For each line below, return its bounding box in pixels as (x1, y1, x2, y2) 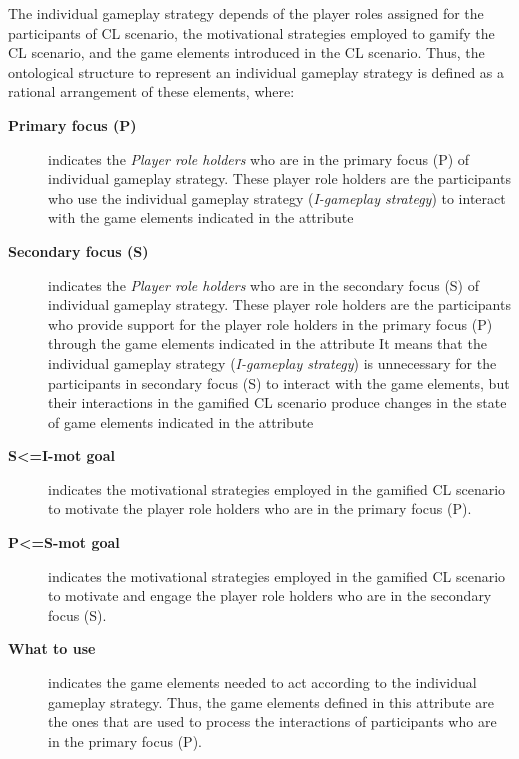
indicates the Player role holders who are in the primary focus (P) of (48, 148, 470, 169)
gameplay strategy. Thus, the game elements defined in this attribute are (48, 691, 495, 712)
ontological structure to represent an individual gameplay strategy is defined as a (8, 61, 505, 82)
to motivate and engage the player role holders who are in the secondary (48, 585, 492, 606)
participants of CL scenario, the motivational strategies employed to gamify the (8, 22, 495, 43)
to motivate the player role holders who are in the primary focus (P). (48, 498, 472, 519)
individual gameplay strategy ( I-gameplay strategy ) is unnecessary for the (48, 352, 497, 373)
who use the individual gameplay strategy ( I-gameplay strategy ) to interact (48, 187, 506, 208)
